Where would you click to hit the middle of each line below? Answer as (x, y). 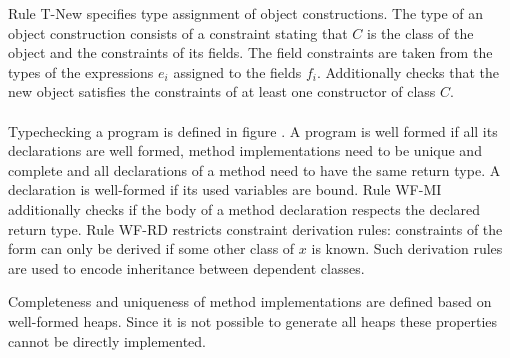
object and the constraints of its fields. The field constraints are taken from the (250, 52)
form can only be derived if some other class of (151, 248)
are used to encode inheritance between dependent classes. (186, 267)
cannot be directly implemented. (107, 340)
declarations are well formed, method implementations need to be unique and (245, 150)
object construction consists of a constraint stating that (178, 32)
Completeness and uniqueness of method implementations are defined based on (250, 301)
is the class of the (420, 32)
